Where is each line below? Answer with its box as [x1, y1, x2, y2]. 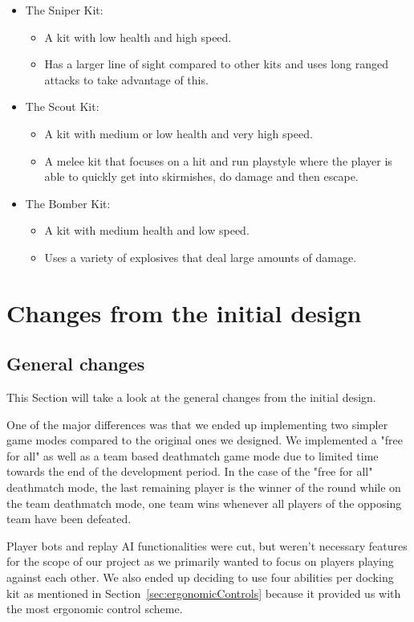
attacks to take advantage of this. [44, 71, 209, 88]
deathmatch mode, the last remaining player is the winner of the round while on [6, 479, 401, 496]
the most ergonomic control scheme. [6, 600, 183, 617]
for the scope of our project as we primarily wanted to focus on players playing [6, 553, 394, 570]
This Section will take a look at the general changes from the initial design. [6, 389, 376, 406]
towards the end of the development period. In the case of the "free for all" [6, 463, 373, 480]
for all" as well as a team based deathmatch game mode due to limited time [6, 447, 379, 464]
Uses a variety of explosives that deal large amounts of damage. [44, 248, 357, 265]
